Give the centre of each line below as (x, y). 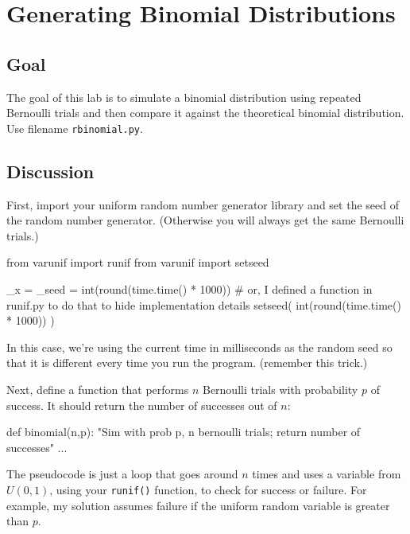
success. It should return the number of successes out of (142, 405)
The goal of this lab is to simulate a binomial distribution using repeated (184, 97)
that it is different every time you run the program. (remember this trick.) (187, 362)
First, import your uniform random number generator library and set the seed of (203, 204)
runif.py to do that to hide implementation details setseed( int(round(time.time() (204, 304)
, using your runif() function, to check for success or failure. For (208, 489)
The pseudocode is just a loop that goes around (122, 474)
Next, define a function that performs (98, 389)
